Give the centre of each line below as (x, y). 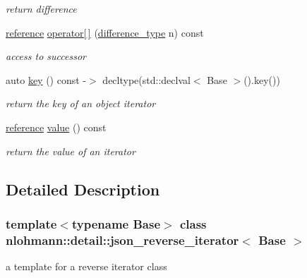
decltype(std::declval (146, 79)
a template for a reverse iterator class (86, 266)
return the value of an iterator (71, 151)
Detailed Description (83, 189)
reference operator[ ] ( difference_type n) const (105, 32)
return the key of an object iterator (81, 103)
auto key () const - (46, 79)
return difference (41, 8)
